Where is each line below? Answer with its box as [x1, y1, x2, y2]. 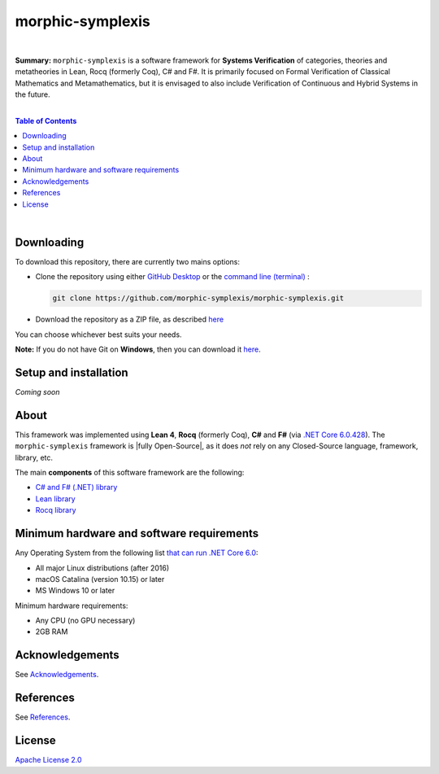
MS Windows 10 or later [35, 586, 115, 596]
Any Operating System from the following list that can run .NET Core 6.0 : [15, 548, 259, 558]
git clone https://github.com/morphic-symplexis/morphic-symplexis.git [52, 294, 345, 303]
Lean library [35, 493, 76, 504]
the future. [15, 90, 50, 99]
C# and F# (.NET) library [35, 483, 118, 492]
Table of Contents [15, 116, 77, 125]
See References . [15, 712, 71, 722]
